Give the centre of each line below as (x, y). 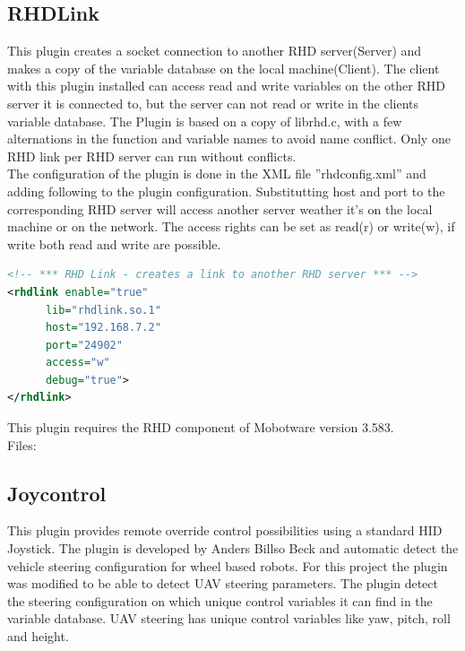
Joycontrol (57, 493)
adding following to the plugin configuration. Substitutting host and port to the (226, 191)
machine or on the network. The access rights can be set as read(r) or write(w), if (231, 226)
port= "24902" (84, 345)
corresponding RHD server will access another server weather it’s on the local (220, 208)
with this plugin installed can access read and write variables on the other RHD (226, 86)
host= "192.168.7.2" (103, 328)
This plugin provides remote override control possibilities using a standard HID (225, 530)
